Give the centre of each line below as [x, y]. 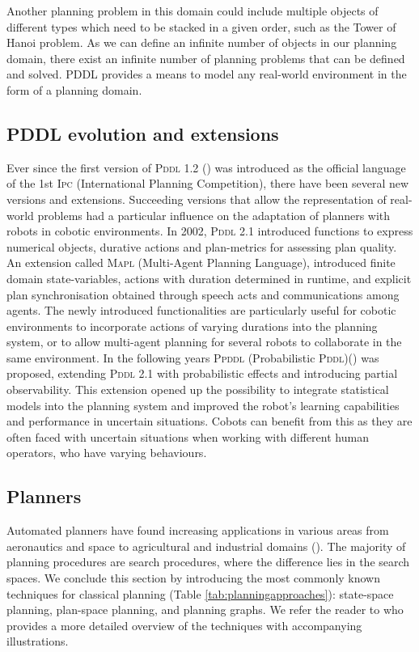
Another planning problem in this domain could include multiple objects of [193, 11]
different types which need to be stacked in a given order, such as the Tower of [201, 26]
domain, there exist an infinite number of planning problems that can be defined [206, 58]
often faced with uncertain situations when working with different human [188, 436]
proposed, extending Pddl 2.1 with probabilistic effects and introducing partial [202, 373]
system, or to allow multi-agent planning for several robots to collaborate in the [204, 342]
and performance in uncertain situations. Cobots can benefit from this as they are [209, 421]
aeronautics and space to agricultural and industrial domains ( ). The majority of [206, 546]
